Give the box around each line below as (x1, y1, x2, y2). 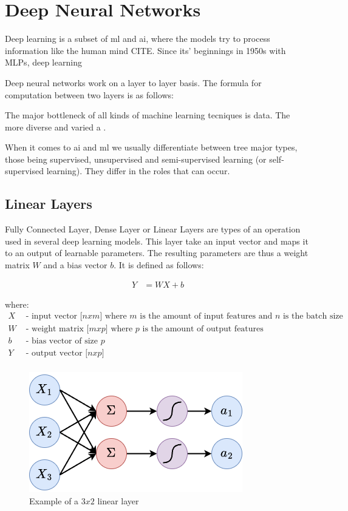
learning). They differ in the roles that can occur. (46, 164, 230, 177)
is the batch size (282, 312, 343, 321)
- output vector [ (26, 349, 88, 358)
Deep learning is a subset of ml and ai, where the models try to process (5, 32, 270, 45)
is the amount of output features (142, 325, 264, 334)
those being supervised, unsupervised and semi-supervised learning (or (5, 152, 267, 165)
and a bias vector (43, 259, 107, 271)
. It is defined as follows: (114, 259, 204, 271)
